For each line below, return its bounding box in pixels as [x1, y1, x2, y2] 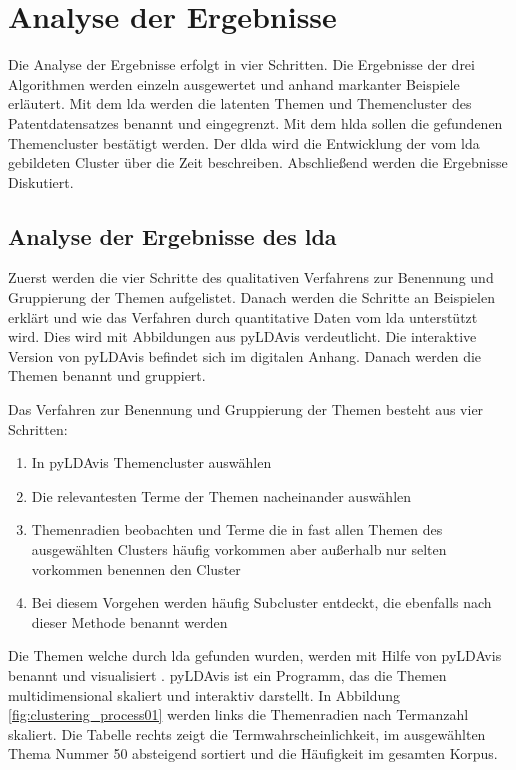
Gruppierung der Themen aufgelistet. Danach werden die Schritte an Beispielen [8, 287, 495, 308]
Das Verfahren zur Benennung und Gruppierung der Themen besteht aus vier [8, 399, 484, 420]
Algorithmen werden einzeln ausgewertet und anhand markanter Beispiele [8, 73, 460, 94]
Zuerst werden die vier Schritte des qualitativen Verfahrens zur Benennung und [8, 267, 494, 288]
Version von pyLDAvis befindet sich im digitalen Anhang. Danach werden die [8, 345, 482, 366]
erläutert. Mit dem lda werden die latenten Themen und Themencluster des [8, 93, 472, 114]
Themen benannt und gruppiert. [8, 365, 206, 386]
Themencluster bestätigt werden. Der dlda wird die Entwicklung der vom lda [8, 132, 480, 153]
